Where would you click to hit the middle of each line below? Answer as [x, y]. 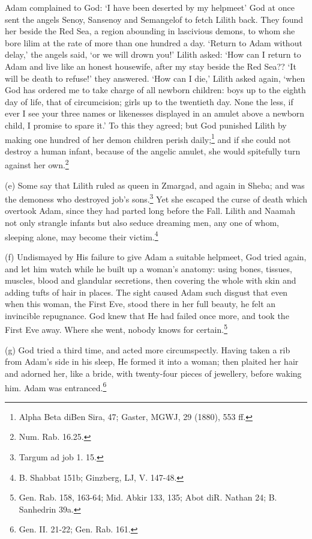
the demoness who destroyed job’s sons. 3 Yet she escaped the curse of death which [156, 198]
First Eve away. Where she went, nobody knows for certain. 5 [116, 329]
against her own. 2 [37, 164]
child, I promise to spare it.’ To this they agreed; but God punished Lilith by [146, 125]
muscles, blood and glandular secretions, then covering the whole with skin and [151, 280]
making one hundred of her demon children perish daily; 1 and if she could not [148, 138]
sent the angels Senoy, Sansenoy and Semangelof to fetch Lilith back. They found [154, 19]
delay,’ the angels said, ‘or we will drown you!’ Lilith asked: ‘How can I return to [153, 54]
